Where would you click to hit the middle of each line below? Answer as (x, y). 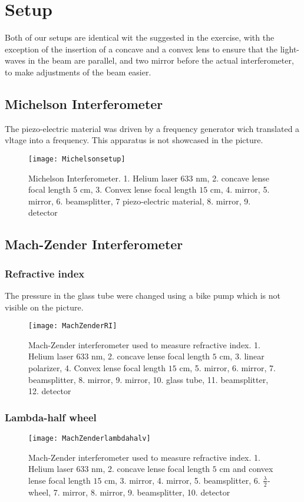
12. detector (50, 391)
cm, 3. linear (242, 356)
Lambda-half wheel (51, 417)
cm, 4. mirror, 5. (240, 189)
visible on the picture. (44, 307)
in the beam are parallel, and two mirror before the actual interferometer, (161, 60)
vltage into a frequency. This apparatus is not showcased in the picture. (134, 140)
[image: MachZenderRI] (73, 326)
